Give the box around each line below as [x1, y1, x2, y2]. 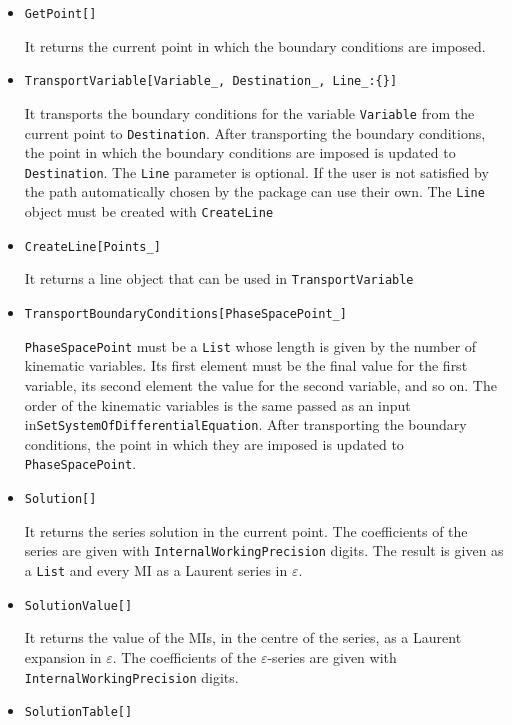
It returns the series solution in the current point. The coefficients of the [24, 520, 468, 541]
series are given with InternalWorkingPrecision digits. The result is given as [24, 540, 504, 561]
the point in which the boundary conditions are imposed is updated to [24, 142, 456, 163]
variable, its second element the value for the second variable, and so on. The [24, 375, 497, 395]
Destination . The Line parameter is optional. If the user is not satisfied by [24, 161, 489, 182]
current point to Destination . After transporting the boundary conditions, [24, 122, 486, 143]
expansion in [24, 646, 102, 667]
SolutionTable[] [24, 705, 133, 720]
